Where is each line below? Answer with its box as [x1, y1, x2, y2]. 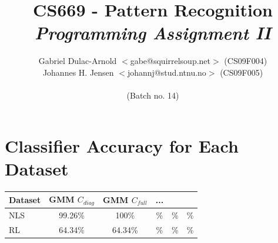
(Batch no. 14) [126, 89, 179, 102]
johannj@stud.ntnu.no [127, 66, 206, 78]
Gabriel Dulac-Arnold [38, 55, 117, 67]
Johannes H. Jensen [42, 66, 114, 78]
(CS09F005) [220, 66, 263, 78]
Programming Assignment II [35, 21, 271, 45]
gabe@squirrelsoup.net [130, 55, 211, 67]
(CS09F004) [224, 55, 267, 67]
